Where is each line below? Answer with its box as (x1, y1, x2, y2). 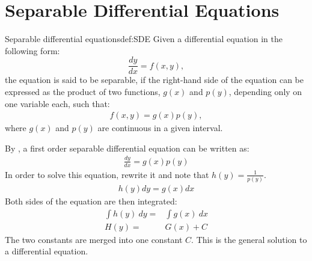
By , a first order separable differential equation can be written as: (5, 141, 249, 154)
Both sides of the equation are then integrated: (5, 194, 177, 207)
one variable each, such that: (5, 97, 110, 109)
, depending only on (228, 85, 302, 97)
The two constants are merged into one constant (5, 233, 183, 245)
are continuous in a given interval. (97, 121, 223, 134)
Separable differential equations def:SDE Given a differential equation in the (5, 32, 283, 45)
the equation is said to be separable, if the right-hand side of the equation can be (5, 73, 304, 86)
